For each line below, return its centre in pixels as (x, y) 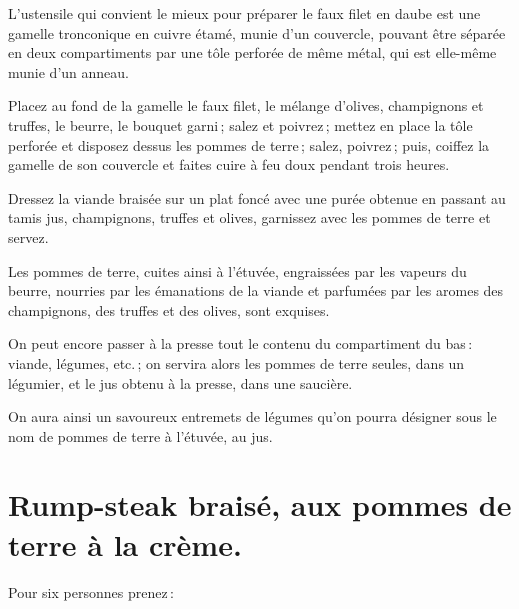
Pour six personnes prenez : (91, 591)
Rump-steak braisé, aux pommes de (260, 504)
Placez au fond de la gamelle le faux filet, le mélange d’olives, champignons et (246, 105)
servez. (28, 236)
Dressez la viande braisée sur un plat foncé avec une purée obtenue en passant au (257, 197)
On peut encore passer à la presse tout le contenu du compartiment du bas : (240, 343)
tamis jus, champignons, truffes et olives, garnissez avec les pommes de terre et (249, 217)
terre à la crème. (125, 543)
